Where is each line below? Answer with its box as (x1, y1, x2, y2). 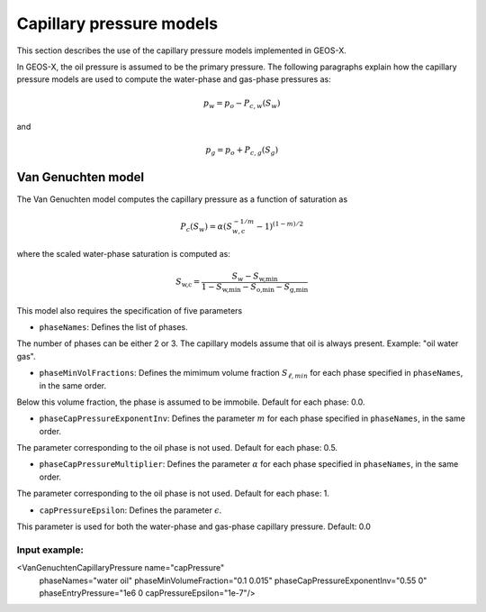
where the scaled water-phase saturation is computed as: (16, 249, 231, 260)
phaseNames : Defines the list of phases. (39, 321, 188, 333)
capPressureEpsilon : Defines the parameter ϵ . (39, 505, 222, 516)
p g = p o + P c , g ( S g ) (205, 145, 279, 158)
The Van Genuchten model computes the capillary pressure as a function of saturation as (16, 194, 348, 205)
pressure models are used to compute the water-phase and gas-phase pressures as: (16, 74, 332, 85)
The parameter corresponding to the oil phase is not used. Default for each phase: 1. (16, 488, 330, 499)
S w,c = (175, 277, 201, 289)
